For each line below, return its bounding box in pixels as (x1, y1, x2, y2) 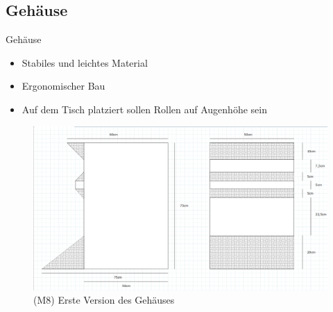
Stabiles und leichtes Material (22, 55, 148, 69)
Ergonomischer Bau (22, 79, 105, 93)
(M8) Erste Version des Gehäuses (33, 293, 175, 307)
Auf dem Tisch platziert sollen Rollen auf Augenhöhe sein (22, 101, 267, 116)
